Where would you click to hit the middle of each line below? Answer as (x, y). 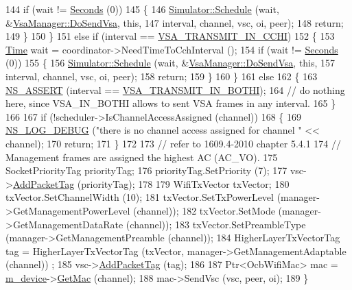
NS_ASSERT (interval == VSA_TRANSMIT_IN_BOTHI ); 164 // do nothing (175, 89)
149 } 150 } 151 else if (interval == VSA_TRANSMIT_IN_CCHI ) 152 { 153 (170, 36)
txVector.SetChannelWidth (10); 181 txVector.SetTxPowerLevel (140, 197)
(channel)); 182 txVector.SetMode (204, 210)
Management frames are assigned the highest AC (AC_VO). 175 (142, 157)
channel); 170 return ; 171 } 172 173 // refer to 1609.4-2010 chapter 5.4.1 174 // (174, 143)
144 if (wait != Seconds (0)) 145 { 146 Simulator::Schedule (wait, (142, 9)
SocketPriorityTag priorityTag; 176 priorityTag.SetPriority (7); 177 (146, 170)
